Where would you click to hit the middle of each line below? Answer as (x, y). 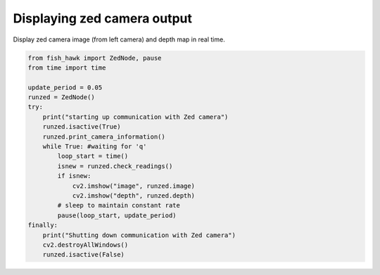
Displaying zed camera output (103, 18)
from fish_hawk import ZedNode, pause (95, 58)
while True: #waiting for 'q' (95, 147)
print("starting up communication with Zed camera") (135, 117)
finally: (43, 225)
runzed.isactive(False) (83, 255)
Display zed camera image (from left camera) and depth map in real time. (119, 39)
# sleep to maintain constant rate (119, 205)
